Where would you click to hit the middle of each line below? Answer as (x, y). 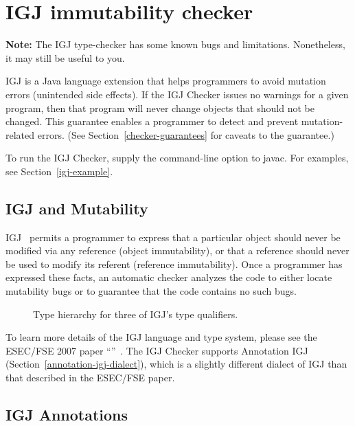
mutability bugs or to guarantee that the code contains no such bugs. (151, 291)
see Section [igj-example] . (59, 171)
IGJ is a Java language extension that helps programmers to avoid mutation (166, 81)
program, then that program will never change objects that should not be (160, 108)
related (20, 134)
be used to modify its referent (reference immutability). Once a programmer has (174, 264)
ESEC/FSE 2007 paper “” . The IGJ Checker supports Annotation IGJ (157, 350)
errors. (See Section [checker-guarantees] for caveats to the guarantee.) (186, 134)
